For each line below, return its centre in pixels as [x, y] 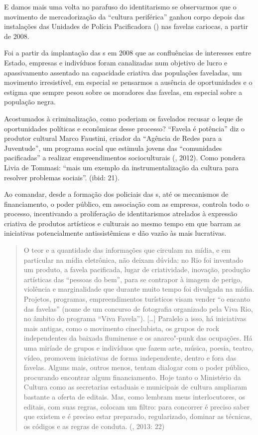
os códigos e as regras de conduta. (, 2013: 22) [94, 426]
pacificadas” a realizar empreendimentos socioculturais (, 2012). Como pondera [125, 158]
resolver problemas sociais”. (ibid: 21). [62, 177]
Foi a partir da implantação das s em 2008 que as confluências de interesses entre [128, 53]
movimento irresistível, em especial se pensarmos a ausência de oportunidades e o [128, 82]
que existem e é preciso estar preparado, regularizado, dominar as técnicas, [138, 416]
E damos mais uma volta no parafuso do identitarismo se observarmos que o [120, 6]
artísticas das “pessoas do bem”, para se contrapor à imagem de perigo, [133, 279]
